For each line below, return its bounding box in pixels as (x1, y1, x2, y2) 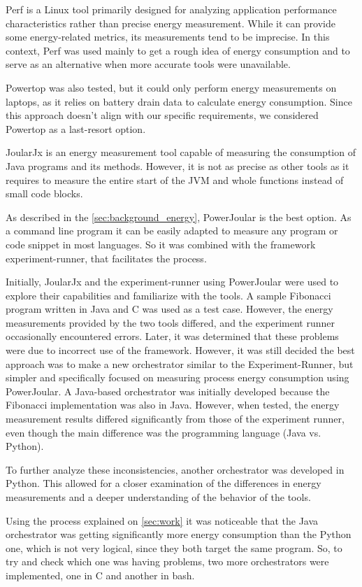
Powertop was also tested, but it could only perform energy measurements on (6, 80, 337, 94)
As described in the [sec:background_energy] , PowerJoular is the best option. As (6, 209, 352, 224)
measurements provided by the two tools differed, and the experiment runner (6, 315, 335, 330)
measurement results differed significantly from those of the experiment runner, (6, 411, 345, 426)
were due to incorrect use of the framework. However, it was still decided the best (6, 343, 355, 358)
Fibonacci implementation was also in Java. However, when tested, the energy (6, 397, 340, 412)
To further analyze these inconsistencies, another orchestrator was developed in (6, 462, 345, 476)
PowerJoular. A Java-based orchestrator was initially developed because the (6, 383, 330, 398)
